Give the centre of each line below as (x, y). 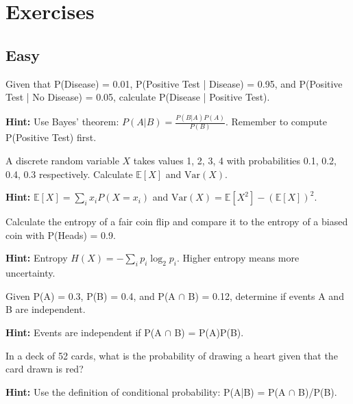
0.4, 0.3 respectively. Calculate (69, 174)
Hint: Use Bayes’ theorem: (62, 122)
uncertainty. (31, 273)
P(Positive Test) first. (51, 137)
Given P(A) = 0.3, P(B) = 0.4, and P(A (90, 295)
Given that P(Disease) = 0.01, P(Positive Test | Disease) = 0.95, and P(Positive (174, 83)
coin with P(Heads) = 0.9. (61, 235)
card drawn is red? (45, 369)
